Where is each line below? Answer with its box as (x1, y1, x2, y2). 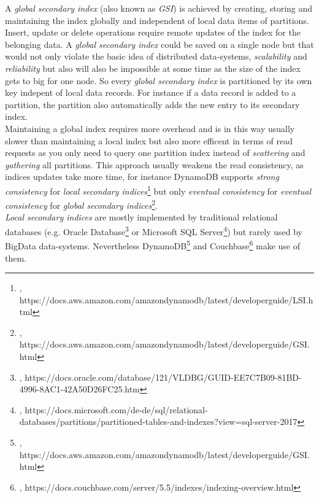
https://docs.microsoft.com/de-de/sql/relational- (25, 403, 208, 416)
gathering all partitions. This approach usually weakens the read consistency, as (5, 158, 304, 171)
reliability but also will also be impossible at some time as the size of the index (5, 61, 301, 74)
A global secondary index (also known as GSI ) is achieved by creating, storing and (5, 2, 313, 14)
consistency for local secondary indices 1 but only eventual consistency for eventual (5, 182, 311, 197)
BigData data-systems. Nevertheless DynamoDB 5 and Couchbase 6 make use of (5, 238, 301, 252)
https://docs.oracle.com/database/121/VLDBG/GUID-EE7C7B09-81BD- (25, 370, 302, 383)
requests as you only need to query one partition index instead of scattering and (5, 146, 306, 159)
